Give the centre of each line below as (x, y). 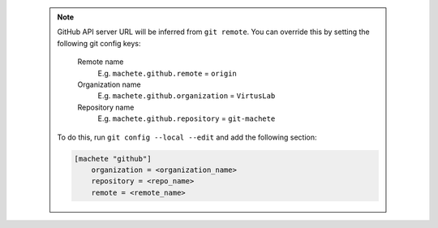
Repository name (106, 107)
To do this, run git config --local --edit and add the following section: (187, 137)
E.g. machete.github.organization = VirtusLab (187, 96)
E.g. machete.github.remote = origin (167, 73)
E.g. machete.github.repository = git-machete (187, 118)
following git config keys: (99, 43)
